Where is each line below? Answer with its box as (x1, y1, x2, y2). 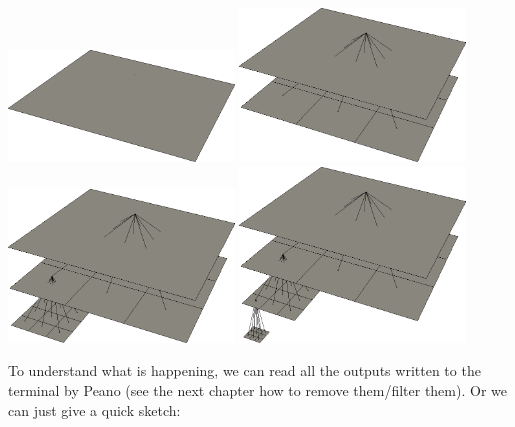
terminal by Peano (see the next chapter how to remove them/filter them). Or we (8, 379, 507, 400)
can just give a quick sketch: (8, 399, 181, 420)
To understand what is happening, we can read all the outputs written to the (8, 360, 481, 381)
